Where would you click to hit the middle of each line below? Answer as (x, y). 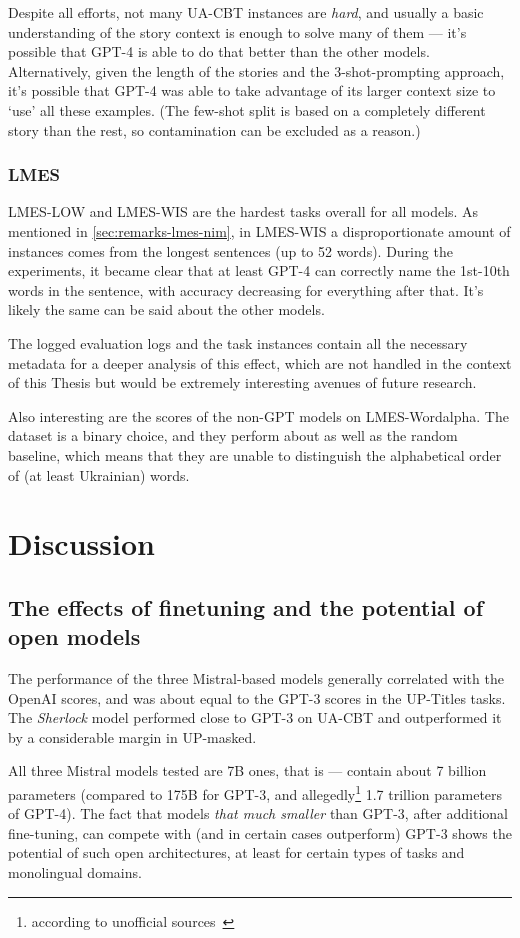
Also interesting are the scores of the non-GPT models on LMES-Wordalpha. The (258, 415)
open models (74, 636)
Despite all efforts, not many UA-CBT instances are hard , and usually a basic (246, 12)
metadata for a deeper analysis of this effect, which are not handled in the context (260, 362)
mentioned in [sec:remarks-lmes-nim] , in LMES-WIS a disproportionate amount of (259, 230)
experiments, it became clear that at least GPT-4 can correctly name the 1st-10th (259, 270)
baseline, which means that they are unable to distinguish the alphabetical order (255, 454)
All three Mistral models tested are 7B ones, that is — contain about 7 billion (247, 770)
